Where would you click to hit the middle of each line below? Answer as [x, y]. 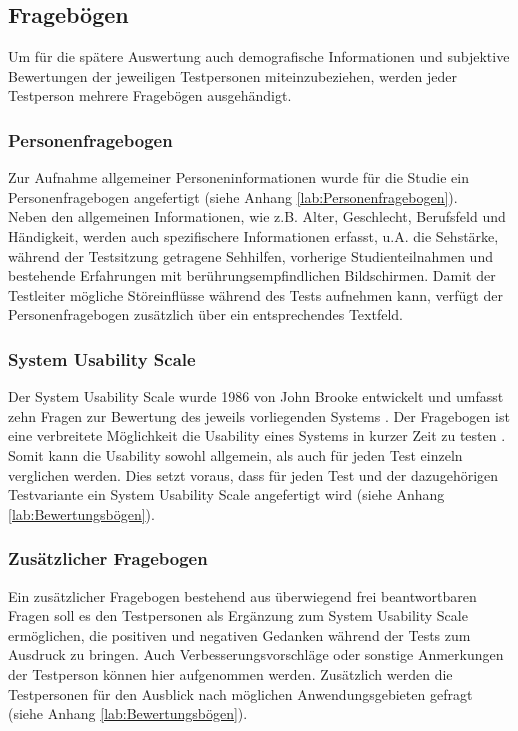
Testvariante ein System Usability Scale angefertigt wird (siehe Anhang [226, 494]
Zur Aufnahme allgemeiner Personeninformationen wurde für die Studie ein [239, 177]
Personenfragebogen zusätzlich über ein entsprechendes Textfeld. [205, 314]
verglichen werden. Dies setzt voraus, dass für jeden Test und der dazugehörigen [253, 474]
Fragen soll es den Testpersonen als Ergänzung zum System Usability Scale [238, 615]
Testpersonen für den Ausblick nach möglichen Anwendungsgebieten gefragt [240, 693]
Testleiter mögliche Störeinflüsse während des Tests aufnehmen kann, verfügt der [255, 294]
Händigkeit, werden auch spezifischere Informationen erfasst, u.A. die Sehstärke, [253, 235]
